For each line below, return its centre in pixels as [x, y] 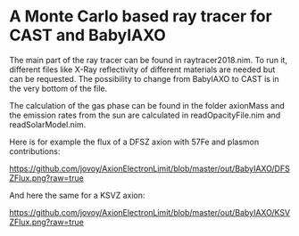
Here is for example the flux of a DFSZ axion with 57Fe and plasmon [134, 142]
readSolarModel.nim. [48, 124]
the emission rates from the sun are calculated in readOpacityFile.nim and [145, 115]
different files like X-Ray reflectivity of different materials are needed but [142, 69]
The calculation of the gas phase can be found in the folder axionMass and [147, 105]
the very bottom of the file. [58, 88]
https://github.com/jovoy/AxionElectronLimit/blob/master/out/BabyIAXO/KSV [150, 212]
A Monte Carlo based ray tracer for [141, 16]
